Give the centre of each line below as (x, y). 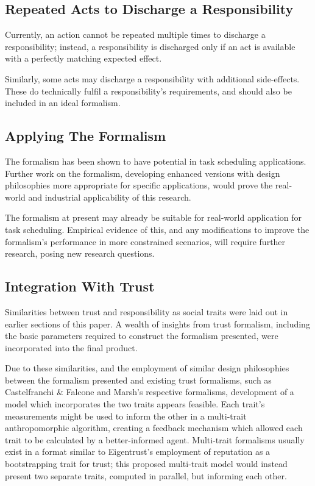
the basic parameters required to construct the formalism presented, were (142, 336)
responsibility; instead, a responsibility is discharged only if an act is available (150, 46)
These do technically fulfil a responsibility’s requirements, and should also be (148, 91)
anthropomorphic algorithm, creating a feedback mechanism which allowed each (154, 428)
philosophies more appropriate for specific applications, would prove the (139, 185)
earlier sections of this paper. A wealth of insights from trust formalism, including (157, 323)
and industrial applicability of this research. (110, 197)
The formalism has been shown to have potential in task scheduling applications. (156, 161)
